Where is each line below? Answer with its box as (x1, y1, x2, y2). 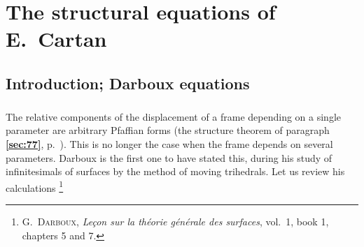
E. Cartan (6, 24, 107, 53)
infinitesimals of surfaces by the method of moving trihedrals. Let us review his (6, 164, 345, 179)
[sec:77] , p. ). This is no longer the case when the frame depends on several (6, 136, 333, 151)
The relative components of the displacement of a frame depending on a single (6, 109, 342, 123)
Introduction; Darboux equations (6, 72, 250, 93)
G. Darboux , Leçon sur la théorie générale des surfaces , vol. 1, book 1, (22, 214, 329, 228)
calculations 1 (6, 178, 64, 195)
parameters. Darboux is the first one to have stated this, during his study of (6, 150, 332, 165)
